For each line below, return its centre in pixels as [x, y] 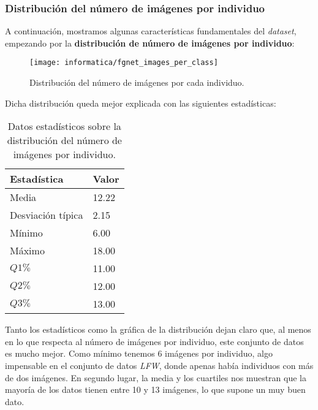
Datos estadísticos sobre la [64, 126]
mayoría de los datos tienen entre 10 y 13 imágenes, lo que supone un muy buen [155, 389]
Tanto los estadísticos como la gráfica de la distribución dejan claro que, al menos [158, 329]
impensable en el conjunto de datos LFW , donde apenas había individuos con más [159, 366]
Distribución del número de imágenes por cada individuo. [137, 82]
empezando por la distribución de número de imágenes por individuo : [150, 43]
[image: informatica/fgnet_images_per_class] [124, 63]
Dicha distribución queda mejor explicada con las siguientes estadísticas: [141, 103]
